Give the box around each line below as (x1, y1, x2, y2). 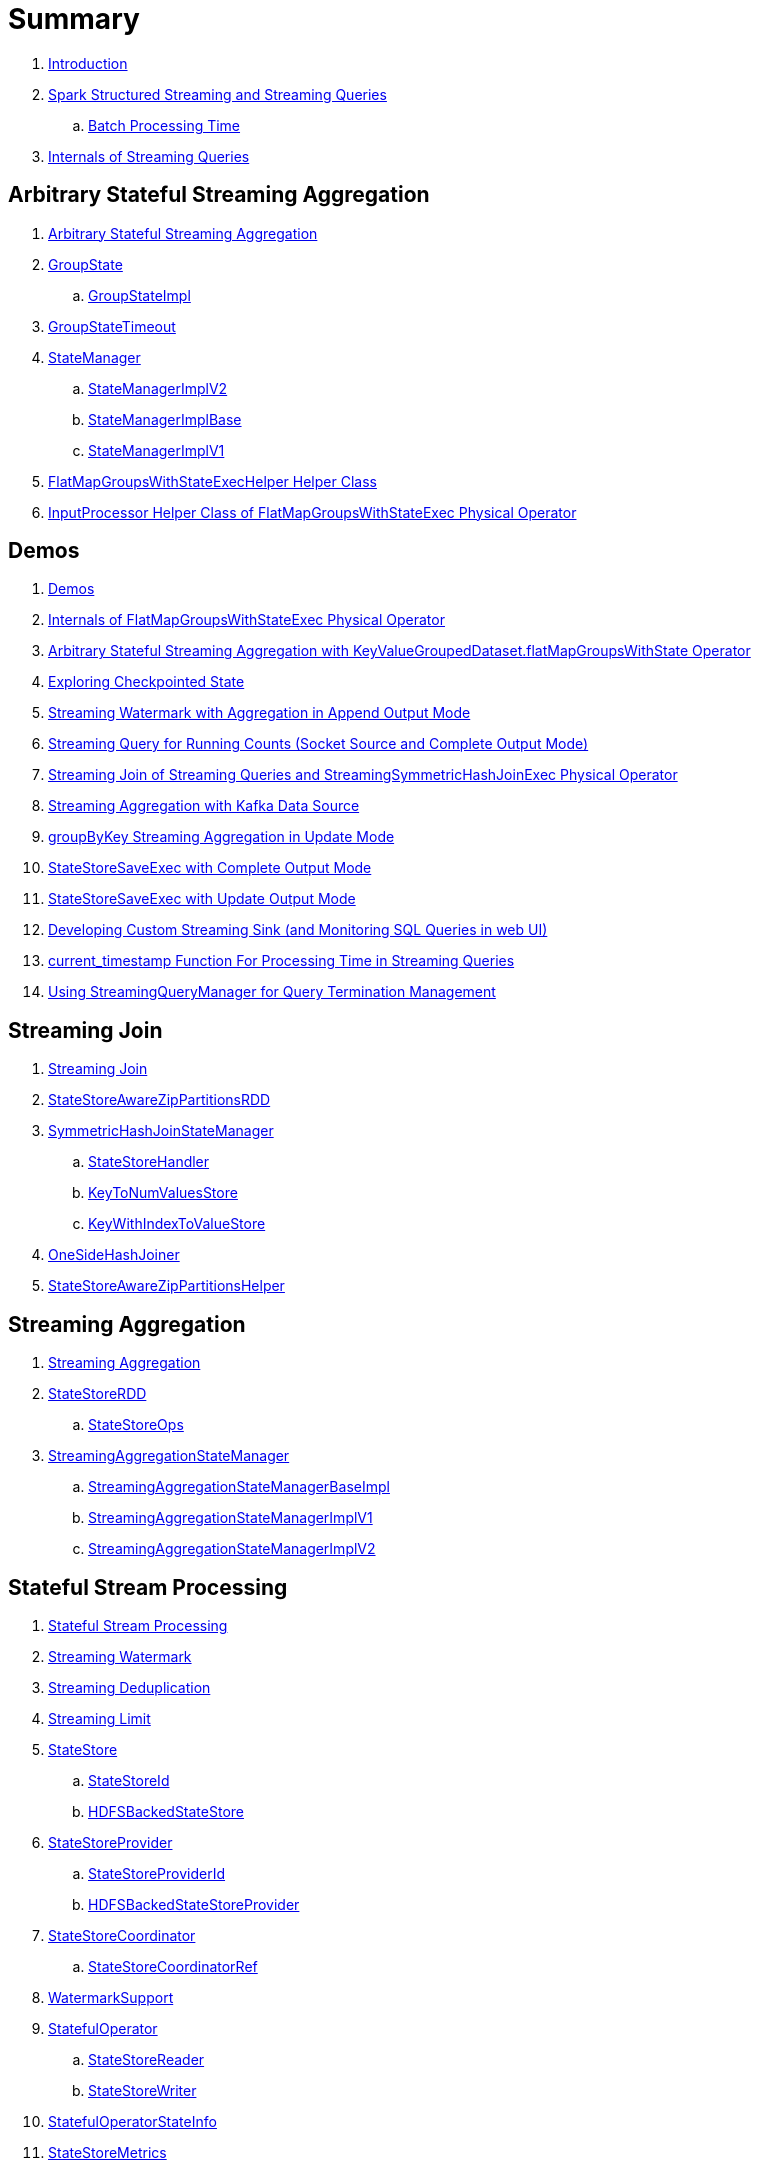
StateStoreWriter (88, 2081, 197, 2099)
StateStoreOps (88, 1416, 184, 1434)
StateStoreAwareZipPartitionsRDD (48, 1091, 271, 1109)
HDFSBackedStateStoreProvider (88, 1895, 300, 1913)
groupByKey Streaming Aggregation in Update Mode (48, 828, 395, 846)
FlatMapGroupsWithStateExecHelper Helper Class (48, 472, 377, 490)
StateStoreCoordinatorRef (88, 1957, 258, 1975)
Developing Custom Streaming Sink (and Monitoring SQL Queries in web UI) (48, 921, 548, 939)
